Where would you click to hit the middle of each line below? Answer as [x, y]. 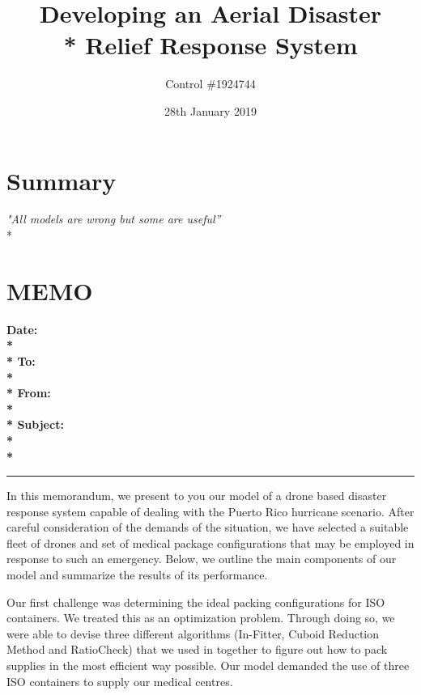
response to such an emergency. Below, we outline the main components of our [202, 559]
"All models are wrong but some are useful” [114, 219]
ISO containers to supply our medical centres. [120, 681]
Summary [62, 180]
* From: [29, 393]
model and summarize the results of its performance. [137, 575]
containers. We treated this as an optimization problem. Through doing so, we [201, 618]
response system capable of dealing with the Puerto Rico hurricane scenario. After [210, 511]
